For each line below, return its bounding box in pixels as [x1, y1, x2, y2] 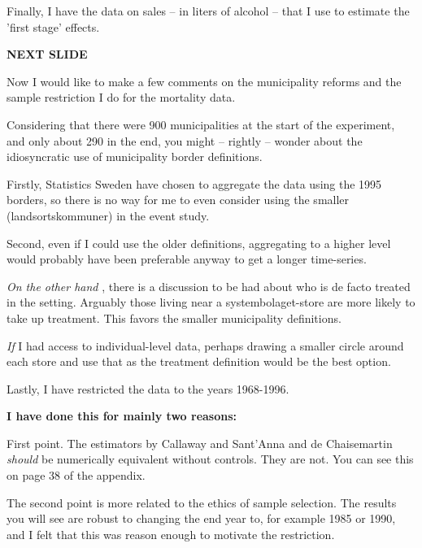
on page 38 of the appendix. [7, 467, 146, 484]
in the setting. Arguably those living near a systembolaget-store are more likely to [7, 294, 415, 311]
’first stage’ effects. [7, 18, 100, 35]
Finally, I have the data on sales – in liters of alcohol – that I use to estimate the [7, 2, 410, 19]
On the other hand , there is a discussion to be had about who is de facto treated [7, 277, 411, 294]
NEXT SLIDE [7, 46, 88, 63]
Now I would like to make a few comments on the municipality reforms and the [7, 72, 402, 89]
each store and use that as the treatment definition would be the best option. [7, 353, 391, 370]
